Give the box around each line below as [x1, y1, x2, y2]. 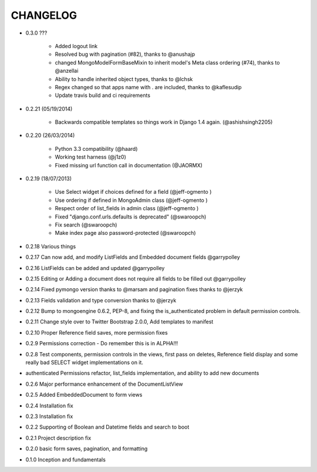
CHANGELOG [11, 9, 77, 22]
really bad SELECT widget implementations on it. [25, 359, 144, 366]
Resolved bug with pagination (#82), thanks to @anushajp [55, 50, 195, 58]
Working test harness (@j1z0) [55, 153, 126, 161]
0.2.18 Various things [25, 242, 76, 250]
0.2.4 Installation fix [25, 402, 73, 409]
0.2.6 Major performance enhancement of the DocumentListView [25, 380, 183, 387]
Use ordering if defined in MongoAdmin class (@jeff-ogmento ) [55, 197, 208, 204]
